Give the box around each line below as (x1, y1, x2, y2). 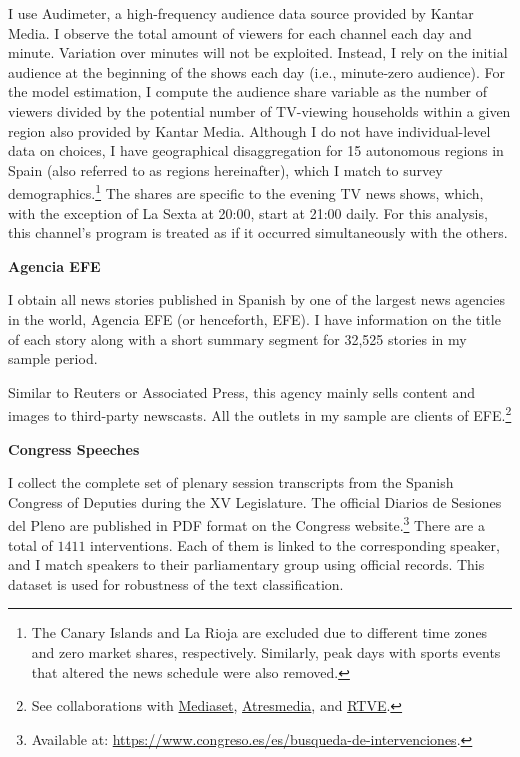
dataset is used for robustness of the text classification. (8, 573, 344, 594)
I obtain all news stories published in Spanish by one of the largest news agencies (8, 289, 505, 310)
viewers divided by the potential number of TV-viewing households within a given (8, 100, 511, 121)
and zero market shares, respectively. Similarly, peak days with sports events (31, 642, 501, 662)
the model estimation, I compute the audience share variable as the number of (8, 81, 488, 102)
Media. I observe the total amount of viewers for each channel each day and (8, 22, 472, 43)
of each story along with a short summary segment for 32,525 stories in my (8, 328, 467, 349)
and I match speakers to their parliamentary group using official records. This (8, 554, 485, 575)
